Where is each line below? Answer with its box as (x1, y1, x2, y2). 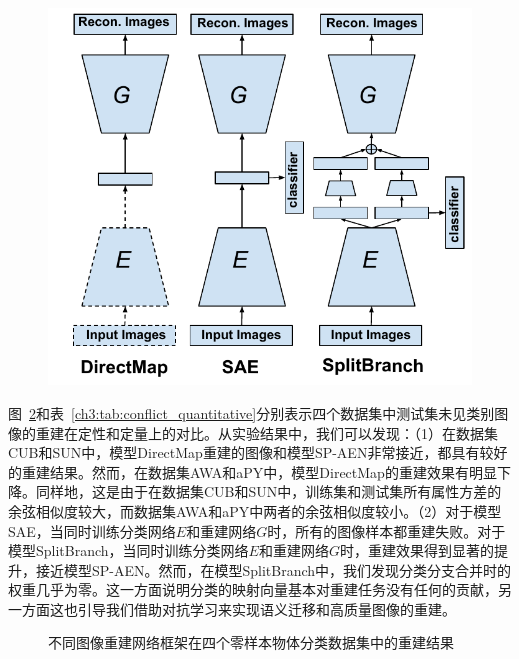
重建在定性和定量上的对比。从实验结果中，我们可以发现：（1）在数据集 (35, 422, 498, 443)
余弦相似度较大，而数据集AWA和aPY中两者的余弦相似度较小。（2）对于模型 (8, 500, 502, 521)
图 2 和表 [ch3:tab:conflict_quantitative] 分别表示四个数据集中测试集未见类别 (8, 402, 495, 423)
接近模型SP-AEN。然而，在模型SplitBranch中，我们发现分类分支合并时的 (35, 559, 512, 580)
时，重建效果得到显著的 (339, 540, 494, 561)
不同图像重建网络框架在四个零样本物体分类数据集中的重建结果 (48, 632, 454, 653)
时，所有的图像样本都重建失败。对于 (267, 520, 506, 541)
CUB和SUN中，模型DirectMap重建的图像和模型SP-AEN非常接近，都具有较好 (8, 442, 508, 463)
